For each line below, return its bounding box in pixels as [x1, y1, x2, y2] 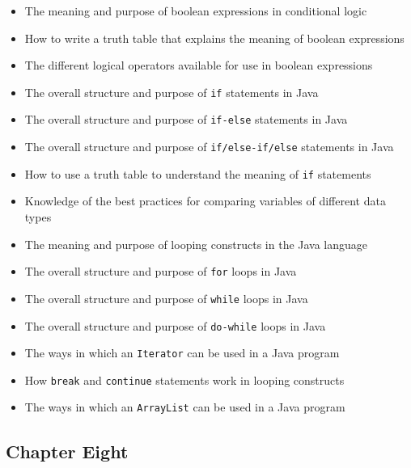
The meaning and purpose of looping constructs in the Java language [24, 235, 368, 252]
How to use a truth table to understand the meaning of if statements [24, 165, 371, 182]
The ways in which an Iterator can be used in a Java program [24, 344, 340, 361]
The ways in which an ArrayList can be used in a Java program [24, 398, 345, 415]
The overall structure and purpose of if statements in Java [24, 83, 319, 100]
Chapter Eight [6, 438, 129, 463]
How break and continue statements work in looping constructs [24, 371, 345, 388]
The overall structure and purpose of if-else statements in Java [24, 111, 348, 128]
